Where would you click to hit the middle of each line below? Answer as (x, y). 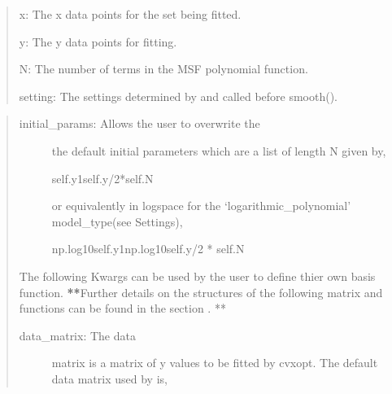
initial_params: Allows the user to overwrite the (139, 123)
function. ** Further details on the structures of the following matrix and (201, 292)
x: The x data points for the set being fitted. (130, 14)
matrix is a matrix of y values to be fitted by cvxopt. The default (215, 363)
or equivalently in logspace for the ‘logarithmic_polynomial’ (201, 206)
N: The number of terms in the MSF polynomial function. (163, 69)
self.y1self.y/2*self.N (102, 178)
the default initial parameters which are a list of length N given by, (219, 150)
